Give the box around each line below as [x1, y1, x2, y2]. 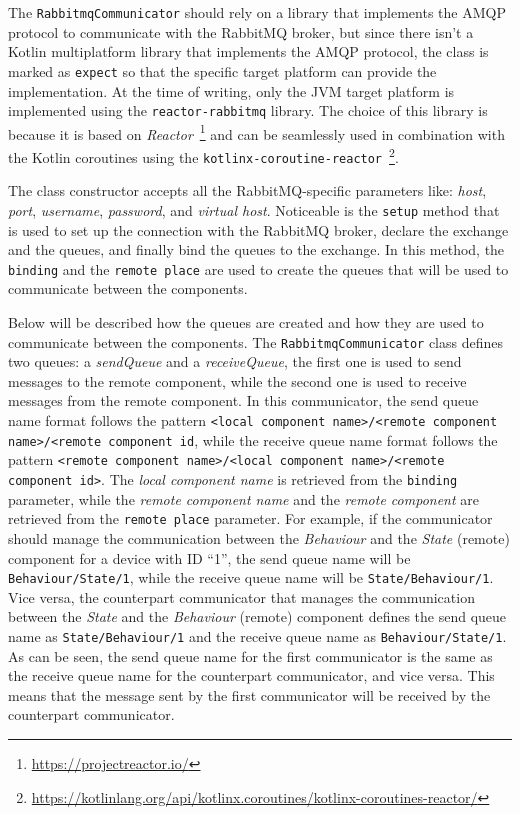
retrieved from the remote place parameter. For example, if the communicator [8, 508, 493, 529]
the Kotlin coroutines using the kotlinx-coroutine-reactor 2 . [8, 144, 399, 167]
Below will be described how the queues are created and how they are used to [8, 312, 484, 332]
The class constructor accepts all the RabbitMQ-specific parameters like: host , [8, 180, 487, 201]
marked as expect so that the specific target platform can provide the [8, 60, 437, 81]
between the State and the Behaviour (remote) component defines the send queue [8, 606, 507, 627]
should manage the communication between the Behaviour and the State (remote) [8, 527, 510, 548]
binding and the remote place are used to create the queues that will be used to [8, 258, 509, 279]
